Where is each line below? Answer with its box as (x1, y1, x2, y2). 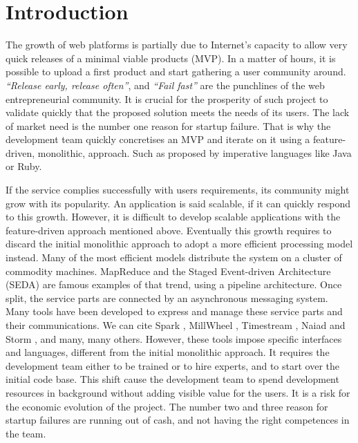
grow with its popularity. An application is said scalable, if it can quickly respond (6, 196, 351, 210)
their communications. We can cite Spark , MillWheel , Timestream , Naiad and (6, 318, 346, 332)
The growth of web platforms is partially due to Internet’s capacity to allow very (6, 37, 348, 52)
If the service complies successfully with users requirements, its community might (6, 182, 350, 197)
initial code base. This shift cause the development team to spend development (6, 372, 339, 386)
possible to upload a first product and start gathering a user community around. (6, 64, 346, 79)
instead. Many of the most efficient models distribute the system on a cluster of (6, 250, 342, 265)
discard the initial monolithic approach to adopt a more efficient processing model (6, 236, 353, 251)
